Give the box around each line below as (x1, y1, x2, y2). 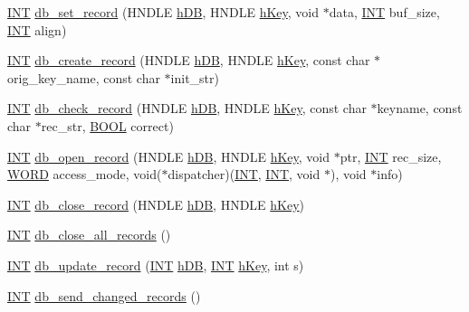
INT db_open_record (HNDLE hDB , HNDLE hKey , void (7, 147, 330, 165)
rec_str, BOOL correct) (41, 116, 174, 135)
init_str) (170, 68, 220, 87)
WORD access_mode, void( (7, 165, 162, 184)
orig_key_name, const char (7, 68, 160, 87)
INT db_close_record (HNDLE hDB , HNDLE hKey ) (7, 194, 305, 213)
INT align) (7, 20, 67, 39)
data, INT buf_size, (329, 3, 440, 21)
